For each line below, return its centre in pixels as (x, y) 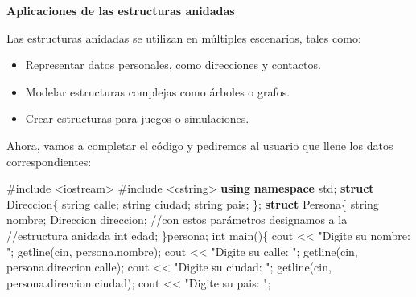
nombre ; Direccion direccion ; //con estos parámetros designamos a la (177, 220)
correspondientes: (49, 161)
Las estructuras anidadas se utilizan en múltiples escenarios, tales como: (184, 37)
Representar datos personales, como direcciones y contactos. (173, 65)
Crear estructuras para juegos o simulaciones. (137, 118)
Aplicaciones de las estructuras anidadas (121, 10)
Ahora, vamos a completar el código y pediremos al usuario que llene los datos (200, 145)
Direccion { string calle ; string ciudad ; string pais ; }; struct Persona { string (193, 203)
